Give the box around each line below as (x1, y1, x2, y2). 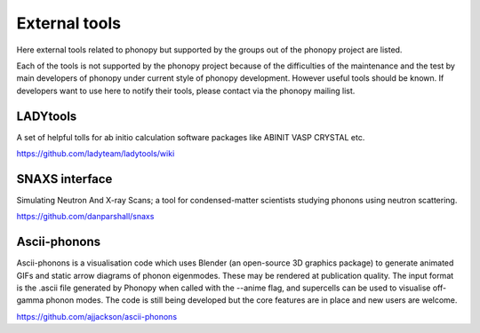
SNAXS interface (16, 171, 113, 186)
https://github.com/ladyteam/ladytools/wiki (16, 148, 175, 159)
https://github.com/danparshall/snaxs (16, 211, 155, 222)
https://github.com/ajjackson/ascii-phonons (16, 311, 178, 321)
